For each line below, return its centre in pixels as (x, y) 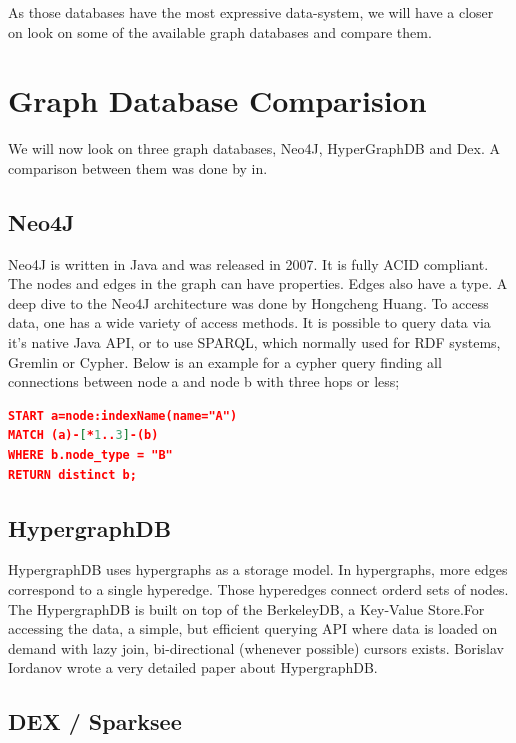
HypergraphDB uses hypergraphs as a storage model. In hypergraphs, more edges (258, 569)
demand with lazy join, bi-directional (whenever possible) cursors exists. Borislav (256, 647)
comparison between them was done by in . (138, 167)
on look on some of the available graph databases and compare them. (220, 31)
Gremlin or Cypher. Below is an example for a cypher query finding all (225, 361)
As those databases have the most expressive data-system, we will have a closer (251, 12)
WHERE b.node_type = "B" (90, 455)
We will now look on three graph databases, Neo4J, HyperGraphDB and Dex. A (254, 148)
